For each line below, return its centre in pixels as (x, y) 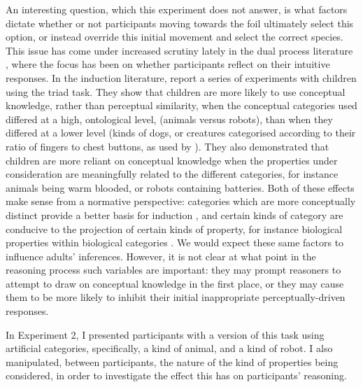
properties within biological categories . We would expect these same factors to (175, 242)
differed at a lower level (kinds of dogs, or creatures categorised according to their (181, 133)
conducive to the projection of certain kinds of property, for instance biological (174, 228)
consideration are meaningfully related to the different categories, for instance (172, 174)
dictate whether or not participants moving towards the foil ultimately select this (180, 23)
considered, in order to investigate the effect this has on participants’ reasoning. (176, 375)
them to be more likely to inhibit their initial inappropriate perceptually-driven (176, 297)
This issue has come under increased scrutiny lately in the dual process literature (179, 50)
